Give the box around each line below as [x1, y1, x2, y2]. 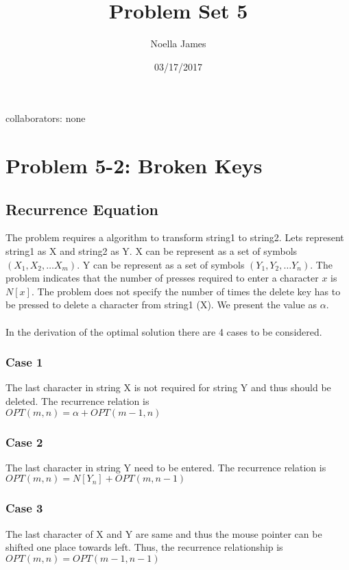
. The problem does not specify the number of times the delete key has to [31, 284, 341, 298]
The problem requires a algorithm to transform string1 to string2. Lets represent [5, 230, 344, 245]
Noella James [150, 36, 206, 51]
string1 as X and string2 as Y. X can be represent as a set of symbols [5, 244, 298, 258]
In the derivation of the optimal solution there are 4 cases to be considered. [5, 324, 322, 338]
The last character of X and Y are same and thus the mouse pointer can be [5, 526, 322, 541]
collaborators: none [5, 111, 86, 125]
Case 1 [5, 354, 43, 371]
